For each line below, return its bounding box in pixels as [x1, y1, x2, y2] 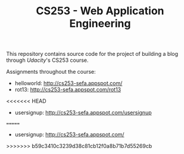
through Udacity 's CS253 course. [6, 56, 89, 64]
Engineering [69, 17, 131, 30]
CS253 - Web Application [36, 4, 164, 18]
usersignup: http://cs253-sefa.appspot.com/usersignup [14, 109, 152, 117]
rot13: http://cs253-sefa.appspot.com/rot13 [14, 86, 121, 93]
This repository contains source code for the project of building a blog [6, 51, 179, 58]
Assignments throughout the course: [6, 68, 96, 76]
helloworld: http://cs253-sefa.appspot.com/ [14, 80, 123, 87]
